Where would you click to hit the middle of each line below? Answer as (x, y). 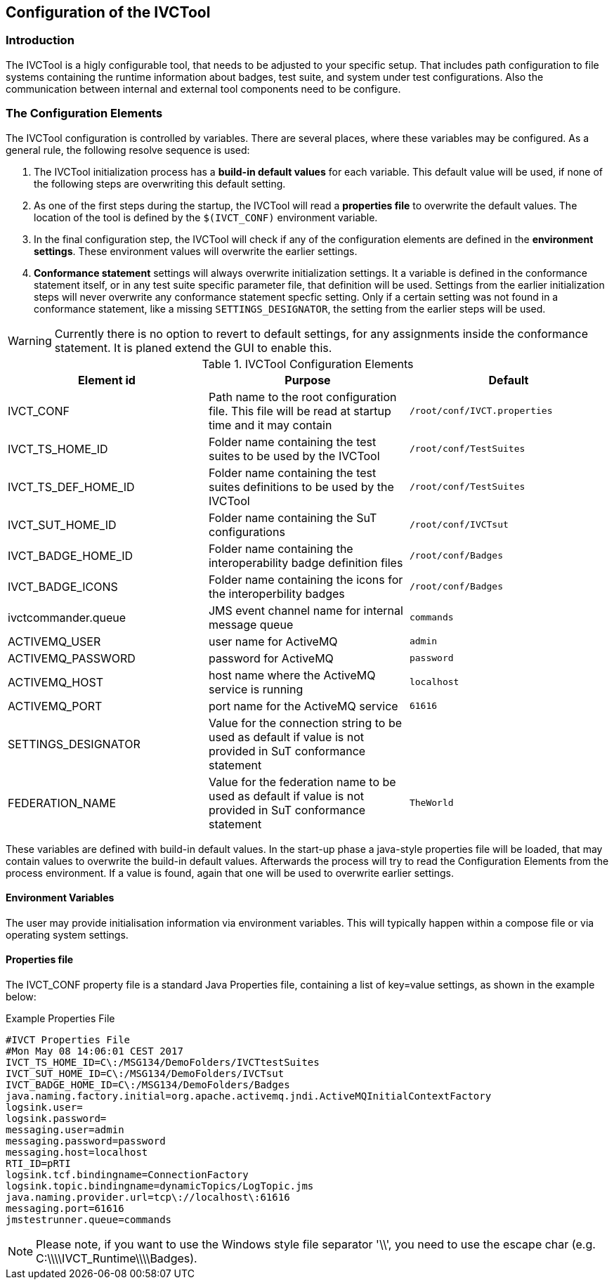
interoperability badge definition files (306, 562)
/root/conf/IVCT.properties (481, 411)
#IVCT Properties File (68, 1039)
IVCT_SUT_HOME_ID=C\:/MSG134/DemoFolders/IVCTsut (145, 1073)
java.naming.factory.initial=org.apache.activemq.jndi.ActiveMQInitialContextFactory (249, 1096)
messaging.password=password (86, 1141)
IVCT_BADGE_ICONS (63, 586)
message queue (251, 624)
